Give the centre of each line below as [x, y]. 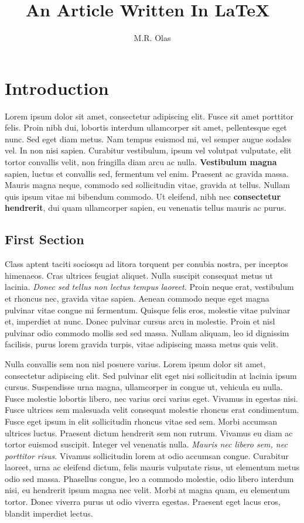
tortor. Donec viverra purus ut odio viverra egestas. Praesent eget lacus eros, [143, 502]
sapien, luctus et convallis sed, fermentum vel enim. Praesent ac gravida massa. [147, 173]
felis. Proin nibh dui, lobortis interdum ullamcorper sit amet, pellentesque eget [146, 127]
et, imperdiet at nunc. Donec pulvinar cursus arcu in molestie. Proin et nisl [140, 321]
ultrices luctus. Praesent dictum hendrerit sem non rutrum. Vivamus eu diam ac [149, 433]
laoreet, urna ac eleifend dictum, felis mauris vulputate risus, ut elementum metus [152, 467]
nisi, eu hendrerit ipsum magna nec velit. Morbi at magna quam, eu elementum [147, 490]
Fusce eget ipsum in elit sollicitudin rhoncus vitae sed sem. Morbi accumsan [141, 421]
